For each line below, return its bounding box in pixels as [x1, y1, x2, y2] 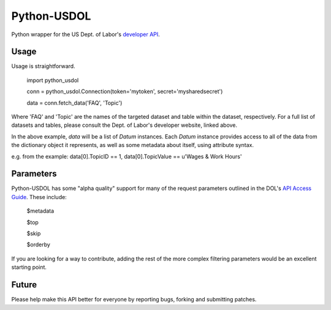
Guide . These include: [11, 193, 67, 200]
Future [11, 279, 37, 290]
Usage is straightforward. [11, 62, 76, 70]
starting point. [11, 263, 47, 271]
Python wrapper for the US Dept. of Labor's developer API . [11, 31, 161, 38]
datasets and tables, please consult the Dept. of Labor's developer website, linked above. [11, 121, 238, 129]
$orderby [26, 241, 50, 248]
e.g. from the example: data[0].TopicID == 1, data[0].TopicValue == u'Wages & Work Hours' [11, 153, 242, 160]
